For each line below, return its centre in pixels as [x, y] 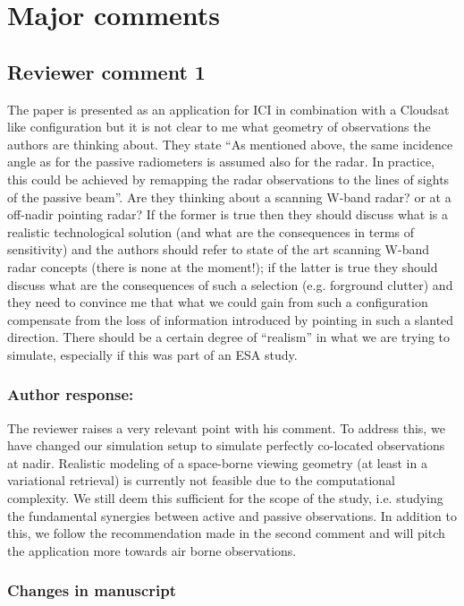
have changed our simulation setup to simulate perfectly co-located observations [226, 445]
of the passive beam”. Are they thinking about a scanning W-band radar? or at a [229, 196]
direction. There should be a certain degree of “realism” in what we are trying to [229, 337]
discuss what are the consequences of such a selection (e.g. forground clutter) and [230, 284]
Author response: [71, 394]
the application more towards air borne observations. [152, 550]
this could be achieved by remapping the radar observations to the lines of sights [228, 179]
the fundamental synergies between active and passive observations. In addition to [232, 515]
